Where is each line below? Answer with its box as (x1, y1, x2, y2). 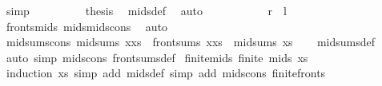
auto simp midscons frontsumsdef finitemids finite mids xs (6, 49, 308, 65)
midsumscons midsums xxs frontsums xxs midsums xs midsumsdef (6, 33, 375, 50)
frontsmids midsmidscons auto (6, 18, 168, 34)
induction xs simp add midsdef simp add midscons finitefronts (6, 64, 326, 81)
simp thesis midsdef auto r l (6, 2, 287, 18)
